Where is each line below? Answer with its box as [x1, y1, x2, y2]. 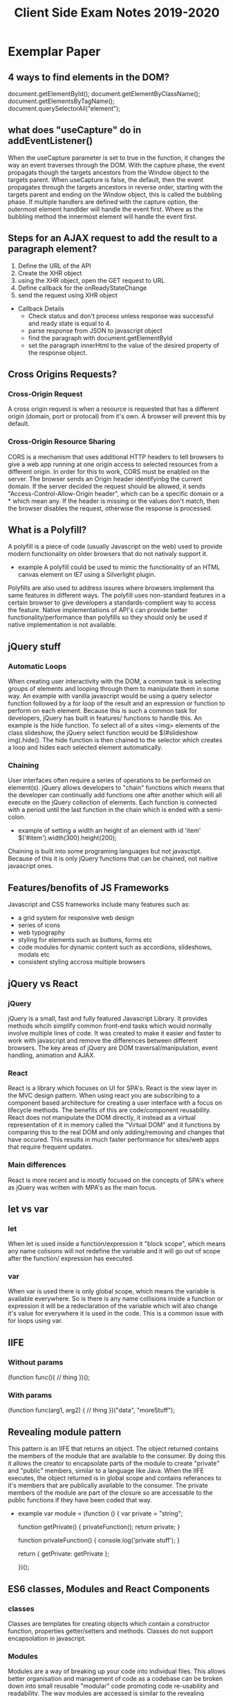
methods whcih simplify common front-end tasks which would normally [8, 1022, 212, 1030]
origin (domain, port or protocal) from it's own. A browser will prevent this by [8, 412, 226, 421]
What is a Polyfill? [8, 524, 87, 535]
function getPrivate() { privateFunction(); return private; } [17, 1523, 180, 1531]
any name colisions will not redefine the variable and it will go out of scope [8, 1247, 221, 1255]
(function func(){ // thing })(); [8, 1373, 91, 1381]
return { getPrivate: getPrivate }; [17, 1549, 110, 1558]
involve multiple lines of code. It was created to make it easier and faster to [8, 1029, 222, 1037]
